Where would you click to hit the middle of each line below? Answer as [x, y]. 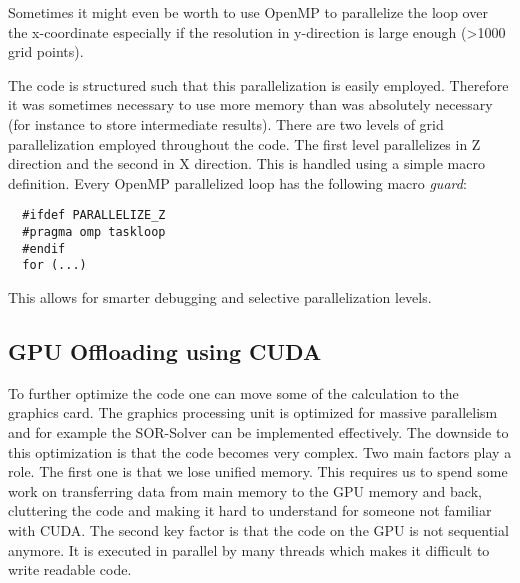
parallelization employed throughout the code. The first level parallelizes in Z [244, 143]
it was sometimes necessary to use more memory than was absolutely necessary [250, 104]
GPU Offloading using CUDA [165, 350]
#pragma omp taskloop [94, 232]
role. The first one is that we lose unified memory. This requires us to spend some [258, 471]
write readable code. [70, 569]
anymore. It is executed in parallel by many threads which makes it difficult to [249, 549]
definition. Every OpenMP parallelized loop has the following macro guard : [237, 182]
